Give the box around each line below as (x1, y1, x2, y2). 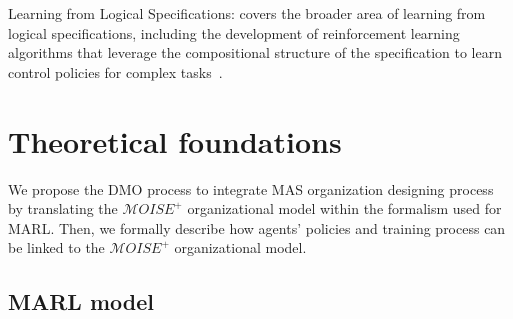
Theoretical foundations (8, 120, 342, 161)
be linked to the (8, 237, 105, 258)
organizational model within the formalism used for (187, 198, 502, 219)
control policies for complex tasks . (8, 61, 223, 82)
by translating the (8, 198, 118, 219)
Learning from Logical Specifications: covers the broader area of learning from (8, 3, 486, 23)
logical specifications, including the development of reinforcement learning (8, 22, 460, 43)
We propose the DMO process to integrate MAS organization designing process (8, 178, 494, 199)
